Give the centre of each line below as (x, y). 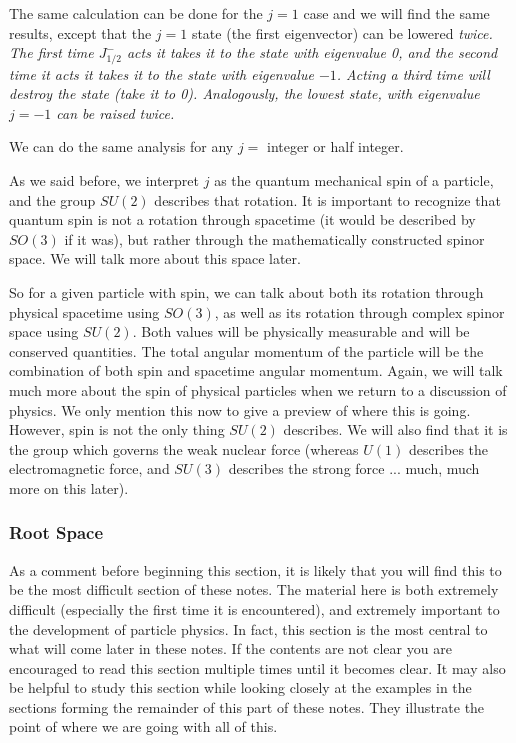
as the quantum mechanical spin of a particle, (354, 180)
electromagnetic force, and (89, 468)
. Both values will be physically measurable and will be (301, 331)
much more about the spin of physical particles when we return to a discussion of (258, 389)
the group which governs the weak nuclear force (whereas (184, 448)
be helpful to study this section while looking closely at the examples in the (240, 687)
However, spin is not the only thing (117, 429)
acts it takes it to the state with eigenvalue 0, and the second (312, 52)
